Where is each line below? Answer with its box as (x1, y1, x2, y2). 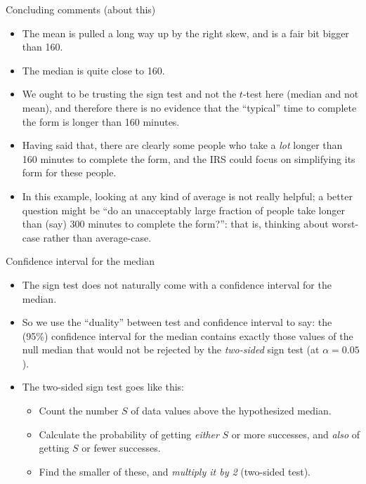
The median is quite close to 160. (22, 63, 165, 77)
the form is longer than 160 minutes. (22, 114, 180, 129)
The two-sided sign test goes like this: (22, 379, 184, 394)
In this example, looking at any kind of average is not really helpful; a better (22, 188, 353, 203)
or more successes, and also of (231, 426, 360, 441)
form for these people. (22, 165, 117, 180)
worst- (332, 216, 359, 231)
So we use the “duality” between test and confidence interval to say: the (22, 315, 332, 329)
